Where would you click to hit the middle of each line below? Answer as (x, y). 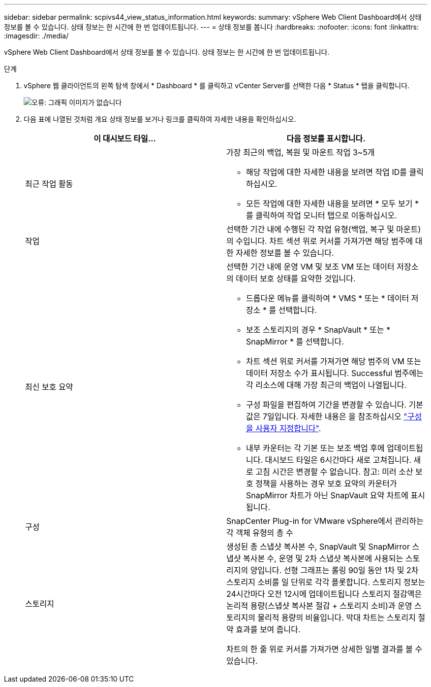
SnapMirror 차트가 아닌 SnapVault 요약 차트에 (327, 495)
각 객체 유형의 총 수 (260, 533)
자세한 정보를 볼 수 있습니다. (285, 253)
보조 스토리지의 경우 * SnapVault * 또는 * (318, 330)
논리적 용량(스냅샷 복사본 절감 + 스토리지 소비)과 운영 (319, 606)
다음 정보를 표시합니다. (326, 138)
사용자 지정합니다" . (288, 428)
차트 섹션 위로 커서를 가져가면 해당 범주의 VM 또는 (334, 361)
